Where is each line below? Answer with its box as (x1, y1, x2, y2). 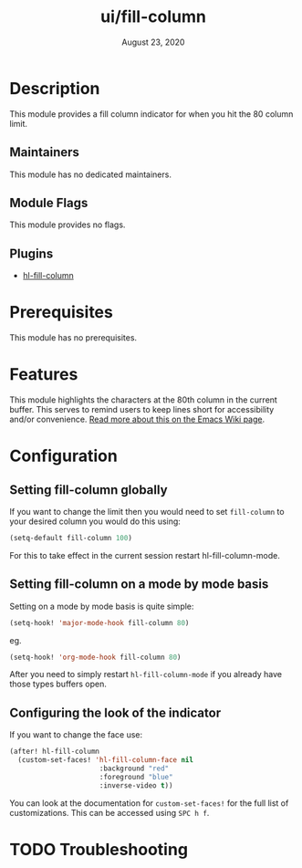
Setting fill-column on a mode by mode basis (9, 577, 269, 592)
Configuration (9, 445, 119, 466)
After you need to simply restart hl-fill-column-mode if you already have (9, 669, 283, 680)
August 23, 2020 (121, 37, 185, 47)
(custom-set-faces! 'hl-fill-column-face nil (17, 756, 194, 765)
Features (9, 364, 78, 385)
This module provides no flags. (9, 219, 126, 230)
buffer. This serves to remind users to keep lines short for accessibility (9, 404, 275, 414)
